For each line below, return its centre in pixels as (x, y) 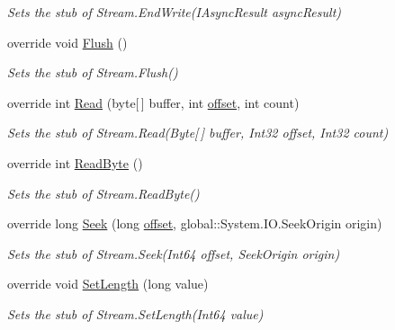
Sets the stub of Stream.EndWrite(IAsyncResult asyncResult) (175, 12)
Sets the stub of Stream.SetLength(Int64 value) (135, 313)
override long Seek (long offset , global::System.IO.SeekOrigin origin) (195, 223)
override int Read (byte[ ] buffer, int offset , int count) (153, 102)
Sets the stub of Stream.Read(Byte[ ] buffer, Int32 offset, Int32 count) (198, 133)
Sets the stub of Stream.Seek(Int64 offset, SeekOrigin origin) (174, 253)
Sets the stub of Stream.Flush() (93, 72)
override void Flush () (67, 42)
